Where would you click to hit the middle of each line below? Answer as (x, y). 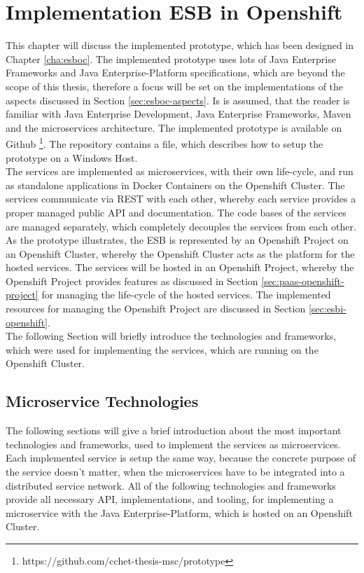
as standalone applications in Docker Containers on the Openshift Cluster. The (175, 185)
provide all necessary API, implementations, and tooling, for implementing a (170, 499)
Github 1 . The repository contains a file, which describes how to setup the (164, 143)
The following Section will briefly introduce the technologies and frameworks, (171, 336)
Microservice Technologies (102, 401)
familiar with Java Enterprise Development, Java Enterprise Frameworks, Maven (178, 114)
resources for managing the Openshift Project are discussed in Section (156, 309)
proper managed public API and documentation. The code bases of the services (176, 212)
